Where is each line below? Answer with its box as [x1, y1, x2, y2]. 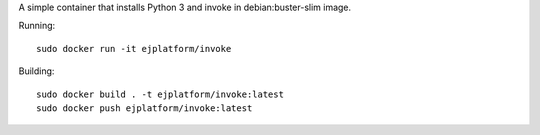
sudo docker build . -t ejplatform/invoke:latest [36, 88, 285, 100]
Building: [18, 65, 55, 77]
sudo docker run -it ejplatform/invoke [36, 43, 232, 54]
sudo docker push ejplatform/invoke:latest [36, 102, 253, 114]
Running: [18, 20, 56, 32]
